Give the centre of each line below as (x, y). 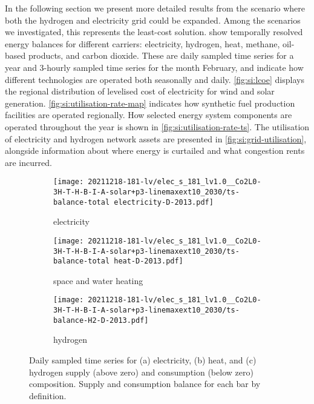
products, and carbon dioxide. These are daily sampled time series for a (161, 55)
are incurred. (28, 162)
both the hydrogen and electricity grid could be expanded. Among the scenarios (153, 20)
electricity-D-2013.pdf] (164, 202)
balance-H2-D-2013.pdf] (101, 320)
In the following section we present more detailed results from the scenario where (155, 8)
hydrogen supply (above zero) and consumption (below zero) (141, 372)
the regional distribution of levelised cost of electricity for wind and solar (140, 91)
